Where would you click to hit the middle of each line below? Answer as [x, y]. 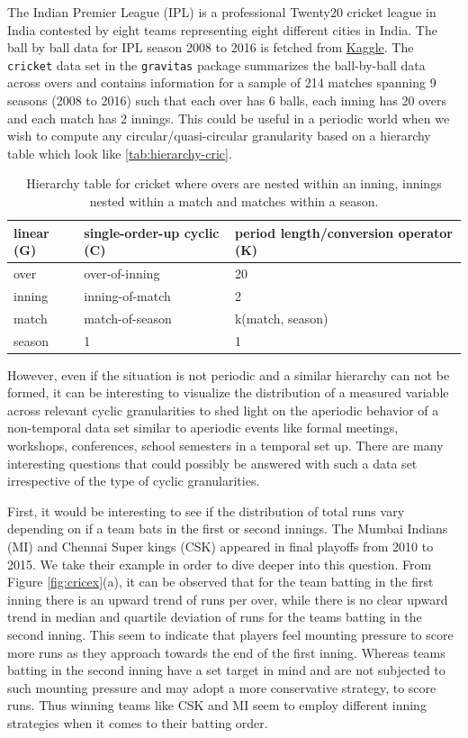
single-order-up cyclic [152, 232]
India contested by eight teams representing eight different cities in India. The [222, 29]
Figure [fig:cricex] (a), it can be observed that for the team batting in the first [220, 582]
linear [31, 232]
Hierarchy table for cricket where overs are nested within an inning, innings [234, 183]
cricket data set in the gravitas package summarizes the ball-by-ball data [216, 64]
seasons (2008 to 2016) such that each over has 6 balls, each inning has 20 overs [227, 100]
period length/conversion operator [343, 232]
